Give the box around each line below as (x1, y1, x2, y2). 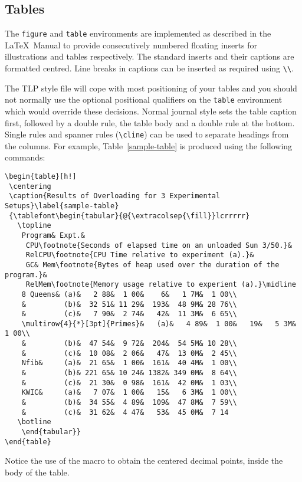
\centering (9, 182, 51, 191)
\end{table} (5, 437, 51, 446)
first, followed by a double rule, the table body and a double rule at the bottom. (5, 116, 295, 129)
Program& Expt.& (21, 231, 86, 240)
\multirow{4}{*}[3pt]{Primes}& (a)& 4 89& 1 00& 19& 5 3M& (21, 319, 296, 328)
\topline (17, 221, 51, 230)
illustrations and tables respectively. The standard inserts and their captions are (5, 50, 294, 63)
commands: (5, 151, 45, 163)
